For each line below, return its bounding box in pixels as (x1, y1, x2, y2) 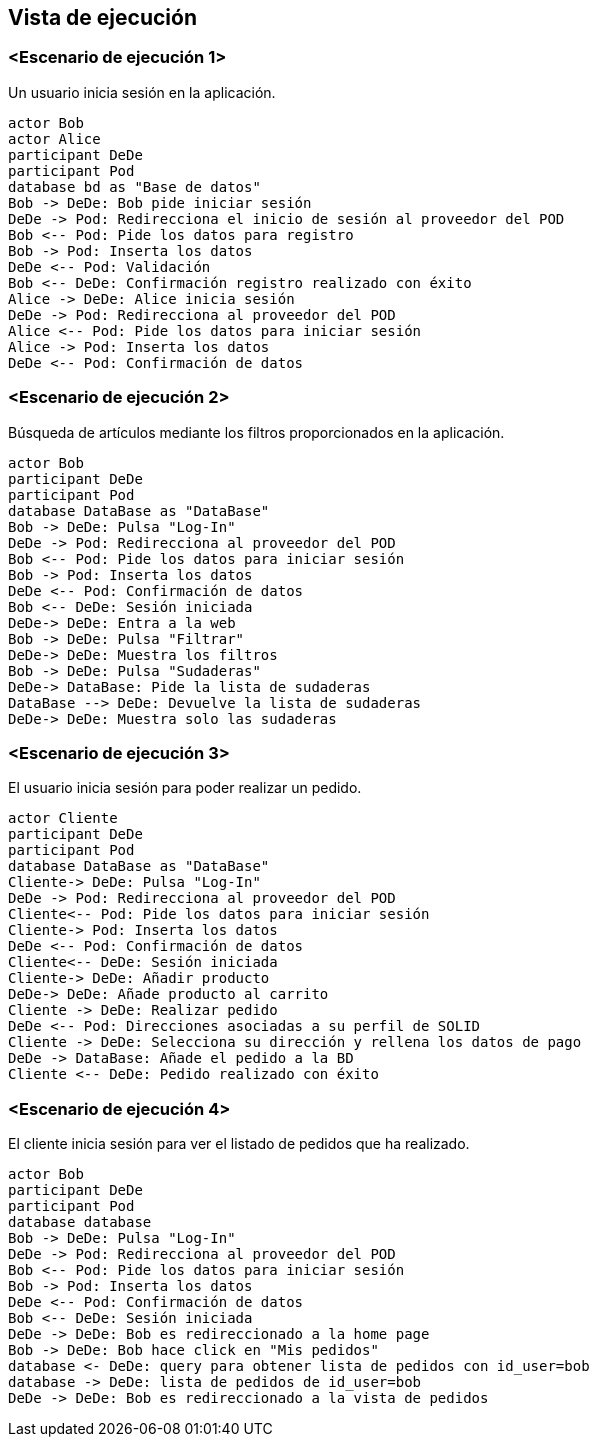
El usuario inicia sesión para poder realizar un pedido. (8, 779, 362, 797)
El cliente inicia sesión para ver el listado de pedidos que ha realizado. (8, 1135, 470, 1153)
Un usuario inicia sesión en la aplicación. (8, 83, 276, 101)
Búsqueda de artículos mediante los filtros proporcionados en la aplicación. (8, 423, 505, 441)
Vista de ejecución (8, 5, 197, 30)
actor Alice (8, 130, 101, 147)
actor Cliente (8, 810, 118, 827)
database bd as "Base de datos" (8, 178, 261, 195)
